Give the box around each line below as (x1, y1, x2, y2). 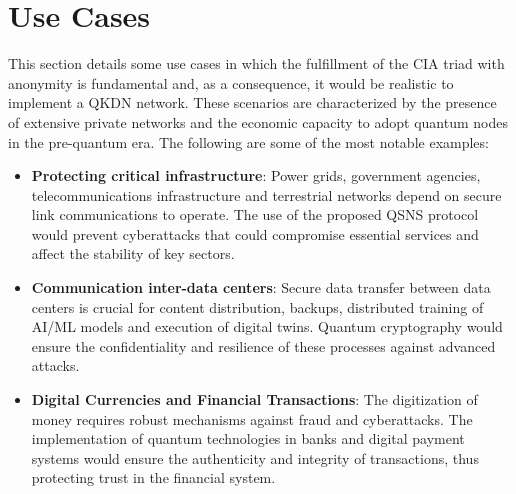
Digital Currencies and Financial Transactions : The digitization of (31, 389, 478, 410)
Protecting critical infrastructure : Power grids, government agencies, (31, 165, 481, 186)
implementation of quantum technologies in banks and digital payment (31, 428, 465, 449)
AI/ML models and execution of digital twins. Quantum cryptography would (31, 316, 503, 337)
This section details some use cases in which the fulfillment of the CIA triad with (8, 53, 505, 74)
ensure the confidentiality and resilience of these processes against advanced (31, 335, 496, 356)
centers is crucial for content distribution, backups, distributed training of (31, 296, 484, 317)
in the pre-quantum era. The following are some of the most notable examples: (8, 131, 489, 152)
